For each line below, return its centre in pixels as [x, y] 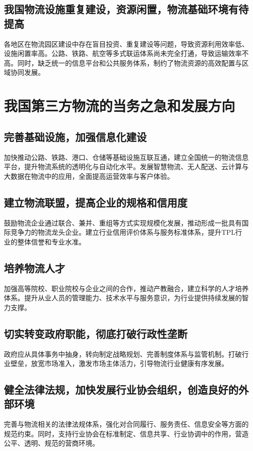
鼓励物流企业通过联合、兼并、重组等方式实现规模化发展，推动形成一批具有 [123, 222]
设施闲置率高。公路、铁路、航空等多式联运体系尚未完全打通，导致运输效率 [123, 53]
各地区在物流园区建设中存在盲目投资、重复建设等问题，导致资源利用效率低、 [126, 43]
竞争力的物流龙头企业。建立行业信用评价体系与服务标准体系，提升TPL [123, 232]
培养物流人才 [34, 268]
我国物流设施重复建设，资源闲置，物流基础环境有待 [126, 9]
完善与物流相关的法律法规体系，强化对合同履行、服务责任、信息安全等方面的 [126, 424]
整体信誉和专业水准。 [51, 241]
